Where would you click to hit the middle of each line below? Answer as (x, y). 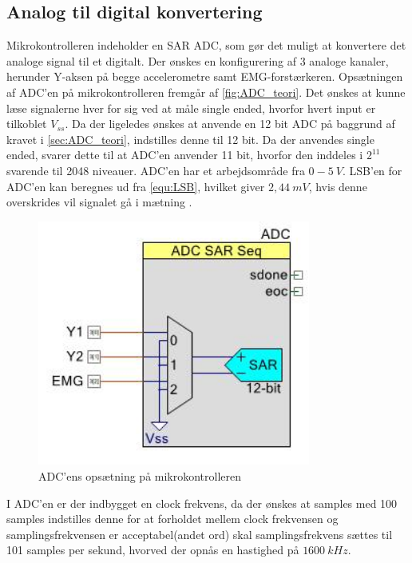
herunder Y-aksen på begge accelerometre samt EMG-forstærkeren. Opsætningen (205, 76)
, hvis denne (338, 186)
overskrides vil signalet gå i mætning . (99, 202)
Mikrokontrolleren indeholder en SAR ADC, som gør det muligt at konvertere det (206, 45)
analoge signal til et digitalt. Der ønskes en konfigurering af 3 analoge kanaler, (198, 60)
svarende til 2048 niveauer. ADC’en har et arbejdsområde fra (156, 170)
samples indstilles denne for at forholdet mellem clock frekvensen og (172, 519)
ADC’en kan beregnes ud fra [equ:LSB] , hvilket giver (136, 186)
